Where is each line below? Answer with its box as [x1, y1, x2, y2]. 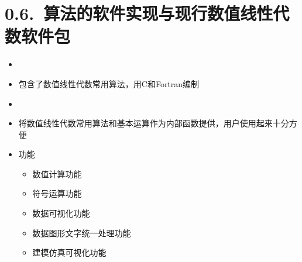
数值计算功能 [32, 167, 82, 180]
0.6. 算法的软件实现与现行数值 [5, 1, 241, 25]
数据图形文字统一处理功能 [32, 226, 131, 239]
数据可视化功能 [32, 207, 90, 219]
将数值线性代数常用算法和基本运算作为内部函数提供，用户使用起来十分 [18, 117, 289, 129]
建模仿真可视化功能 [32, 246, 107, 258]
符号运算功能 [32, 187, 82, 199]
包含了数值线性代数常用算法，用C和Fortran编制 [18, 77, 200, 89]
